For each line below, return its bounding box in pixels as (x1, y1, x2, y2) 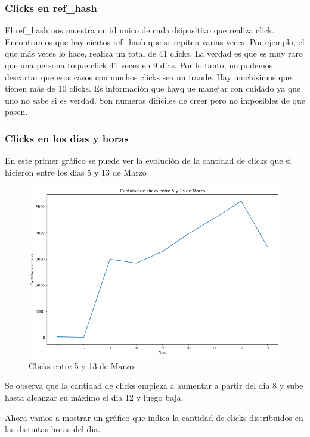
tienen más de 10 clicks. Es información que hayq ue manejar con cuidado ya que (5, 82, 301, 95)
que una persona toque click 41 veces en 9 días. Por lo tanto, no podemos (5, 59, 273, 71)
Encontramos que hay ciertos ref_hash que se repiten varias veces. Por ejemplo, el (5, 35, 305, 48)
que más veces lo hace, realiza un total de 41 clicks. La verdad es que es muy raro (5, 47, 303, 60)
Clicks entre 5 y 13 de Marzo (29, 359, 134, 372)
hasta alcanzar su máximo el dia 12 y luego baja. (5, 391, 184, 404)
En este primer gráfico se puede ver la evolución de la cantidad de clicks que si (5, 154, 292, 167)
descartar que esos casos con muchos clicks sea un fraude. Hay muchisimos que (5, 70, 292, 83)
